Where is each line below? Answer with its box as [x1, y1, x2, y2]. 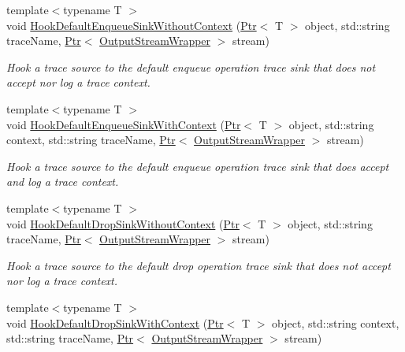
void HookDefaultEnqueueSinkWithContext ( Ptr [6, 116, 241, 132]
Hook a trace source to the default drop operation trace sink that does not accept [6, 257, 391, 273]
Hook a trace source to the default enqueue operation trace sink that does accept [6, 157, 389, 174]
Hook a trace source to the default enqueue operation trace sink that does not [6, 58, 376, 75]
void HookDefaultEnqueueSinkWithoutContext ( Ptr [6, 17, 257, 33]
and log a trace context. [6, 173, 119, 190]
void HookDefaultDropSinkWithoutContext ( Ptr [6, 215, 240, 232]
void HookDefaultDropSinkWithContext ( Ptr [6, 314, 224, 331]
